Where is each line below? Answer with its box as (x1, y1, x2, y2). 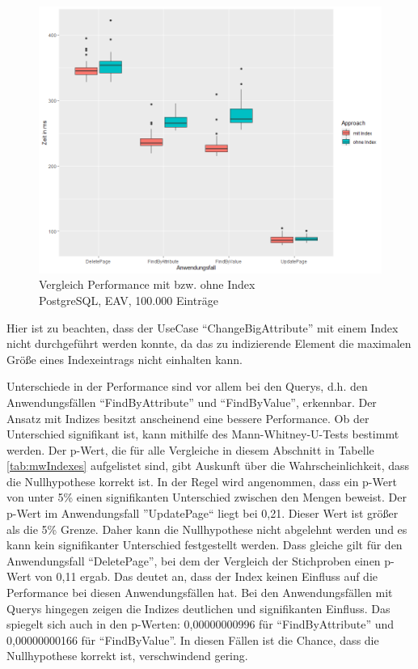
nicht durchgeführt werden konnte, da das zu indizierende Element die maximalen (6, 335, 412, 352)
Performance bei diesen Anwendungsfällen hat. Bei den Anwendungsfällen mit (6, 584, 393, 601)
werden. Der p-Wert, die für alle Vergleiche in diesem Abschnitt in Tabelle (6, 441, 374, 458)
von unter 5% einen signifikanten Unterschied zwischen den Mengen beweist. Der (6, 489, 407, 506)
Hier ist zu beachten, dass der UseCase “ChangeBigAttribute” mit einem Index (6, 319, 399, 336)
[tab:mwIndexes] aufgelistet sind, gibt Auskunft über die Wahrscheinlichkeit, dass (6, 457, 410, 474)
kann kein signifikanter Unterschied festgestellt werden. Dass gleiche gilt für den (6, 536, 403, 553)
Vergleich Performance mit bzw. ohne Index (39, 276, 255, 293)
